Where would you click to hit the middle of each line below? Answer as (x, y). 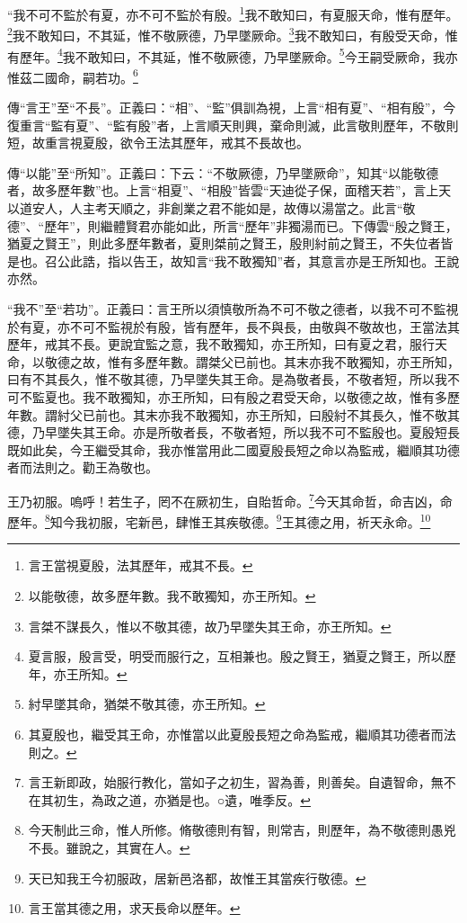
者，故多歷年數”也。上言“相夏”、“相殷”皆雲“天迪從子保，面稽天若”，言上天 (229, 190)
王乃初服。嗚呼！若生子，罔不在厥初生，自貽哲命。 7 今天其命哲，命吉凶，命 (230, 499)
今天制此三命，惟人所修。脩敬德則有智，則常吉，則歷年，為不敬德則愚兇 (242, 830)
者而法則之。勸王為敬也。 (83, 467)
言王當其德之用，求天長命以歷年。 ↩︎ (134, 908)
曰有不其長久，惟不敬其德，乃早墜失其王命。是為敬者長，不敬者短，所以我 (227, 379)
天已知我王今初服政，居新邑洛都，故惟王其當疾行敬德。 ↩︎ (197, 878)
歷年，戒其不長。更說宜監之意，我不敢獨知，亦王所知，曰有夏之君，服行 (221, 344)
